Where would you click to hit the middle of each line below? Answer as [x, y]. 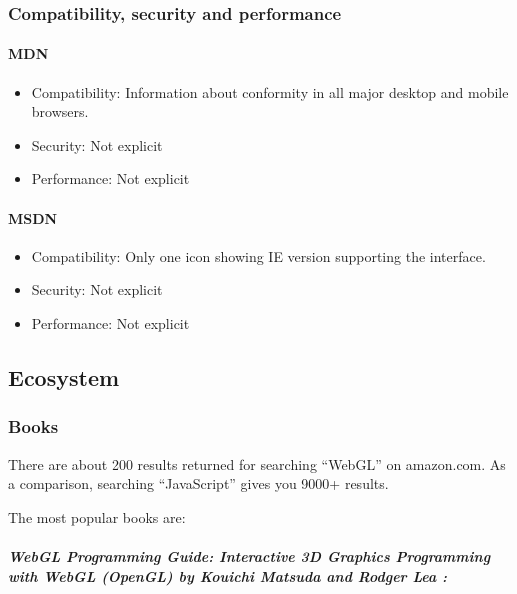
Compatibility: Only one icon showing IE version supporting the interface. [258, 255]
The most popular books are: [97, 516]
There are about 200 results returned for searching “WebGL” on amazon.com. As [257, 463]
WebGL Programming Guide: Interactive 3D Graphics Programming [249, 555]
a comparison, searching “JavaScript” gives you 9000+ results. [198, 483]
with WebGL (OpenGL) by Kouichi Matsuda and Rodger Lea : [228, 575]
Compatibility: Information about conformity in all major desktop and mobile [270, 91]
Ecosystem [64, 376]
